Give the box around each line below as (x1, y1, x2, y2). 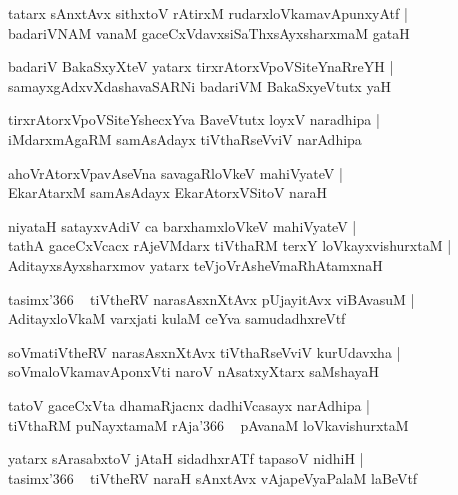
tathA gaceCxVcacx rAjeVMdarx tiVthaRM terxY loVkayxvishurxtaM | (8, 235, 452, 256)
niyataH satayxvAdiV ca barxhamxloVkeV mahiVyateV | (8, 215, 357, 236)
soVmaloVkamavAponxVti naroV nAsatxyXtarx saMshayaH (8, 361, 380, 382)
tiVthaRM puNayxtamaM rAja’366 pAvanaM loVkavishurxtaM (8, 414, 409, 435)
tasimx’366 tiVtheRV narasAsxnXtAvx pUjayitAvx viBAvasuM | (8, 288, 415, 309)
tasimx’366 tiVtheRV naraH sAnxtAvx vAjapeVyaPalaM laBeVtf (8, 467, 418, 488)
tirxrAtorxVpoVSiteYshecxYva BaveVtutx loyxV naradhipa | (8, 109, 380, 130)
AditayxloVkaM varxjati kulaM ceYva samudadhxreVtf (8, 308, 346, 329)
